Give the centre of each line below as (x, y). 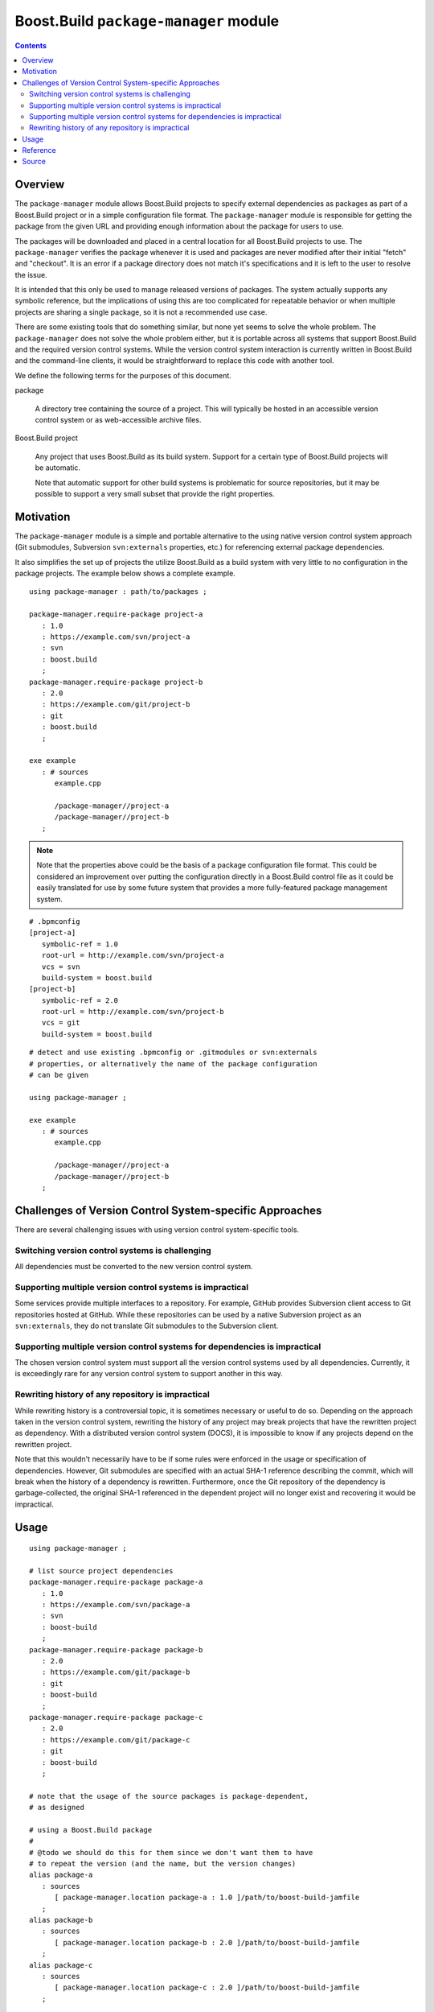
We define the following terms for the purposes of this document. (123, 375)
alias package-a (61, 1875)
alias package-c (61, 1965)
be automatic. (57, 468)
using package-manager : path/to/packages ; (119, 592)
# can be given (59, 1075)
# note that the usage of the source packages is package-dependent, (169, 1796)
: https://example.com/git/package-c (116, 1740)
